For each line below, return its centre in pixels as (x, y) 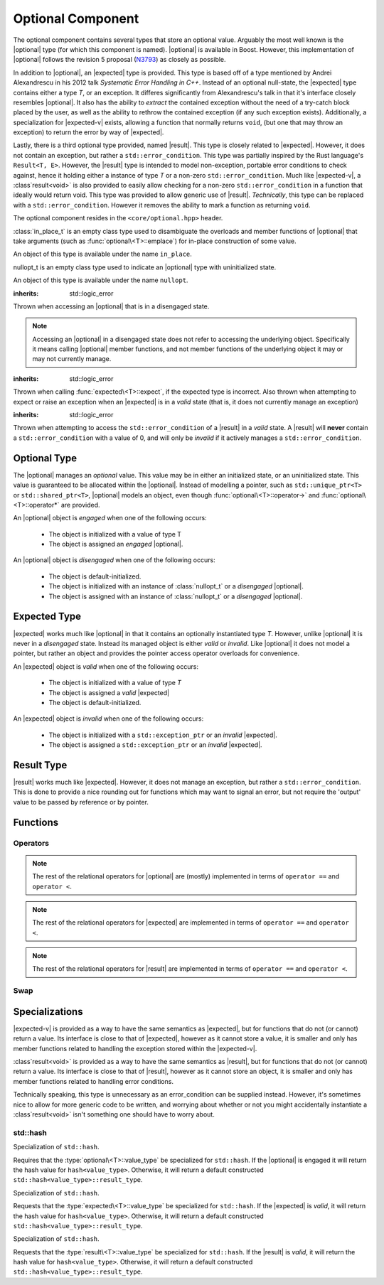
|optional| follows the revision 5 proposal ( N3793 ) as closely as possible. (120, 60)
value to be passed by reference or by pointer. (81, 802)
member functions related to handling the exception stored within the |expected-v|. (135, 1048)
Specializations (48, 1012)
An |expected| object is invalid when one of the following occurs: (108, 719)
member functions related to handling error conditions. (94, 1081)
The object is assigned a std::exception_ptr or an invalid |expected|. (155, 745)
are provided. (80, 505)
